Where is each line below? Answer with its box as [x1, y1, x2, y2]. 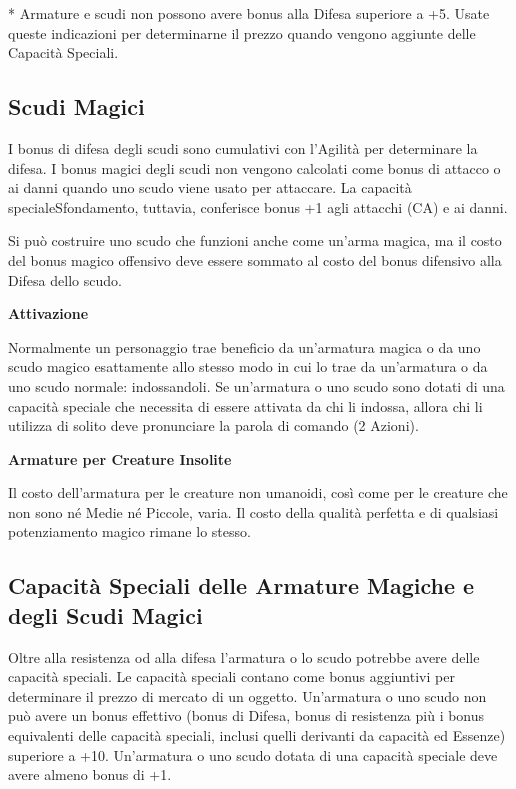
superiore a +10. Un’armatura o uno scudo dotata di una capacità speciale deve [8, 744, 498, 765]
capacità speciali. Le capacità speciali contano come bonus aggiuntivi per [8, 666, 455, 687]
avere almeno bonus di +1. [8, 764, 172, 785]
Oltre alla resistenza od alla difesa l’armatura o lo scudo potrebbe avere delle [8, 646, 480, 667]
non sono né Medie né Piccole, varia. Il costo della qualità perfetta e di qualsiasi [8, 501, 499, 522]
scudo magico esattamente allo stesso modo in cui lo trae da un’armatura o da [8, 356, 488, 377]
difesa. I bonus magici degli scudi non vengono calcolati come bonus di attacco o [8, 157, 501, 178]
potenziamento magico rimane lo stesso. [8, 521, 251, 542]
